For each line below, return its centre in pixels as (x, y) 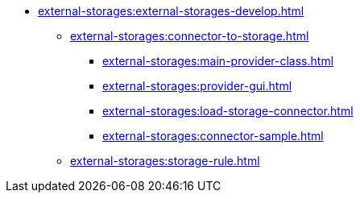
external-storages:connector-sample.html (213, 136)
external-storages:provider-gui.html (197, 86)
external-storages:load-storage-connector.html (228, 111)
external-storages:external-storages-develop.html (171, 11)
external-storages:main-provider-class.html (218, 61)
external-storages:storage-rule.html (165, 161)
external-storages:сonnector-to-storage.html (190, 36)
